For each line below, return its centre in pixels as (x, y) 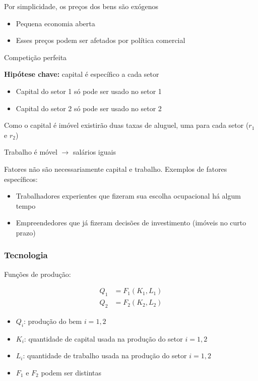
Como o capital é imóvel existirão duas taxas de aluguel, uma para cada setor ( (126, 125)
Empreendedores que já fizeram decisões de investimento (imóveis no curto (131, 223)
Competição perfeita (36, 57)
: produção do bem (53, 321)
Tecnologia (26, 255)
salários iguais (94, 152)
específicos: (21, 179)
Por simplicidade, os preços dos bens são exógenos (81, 6)
